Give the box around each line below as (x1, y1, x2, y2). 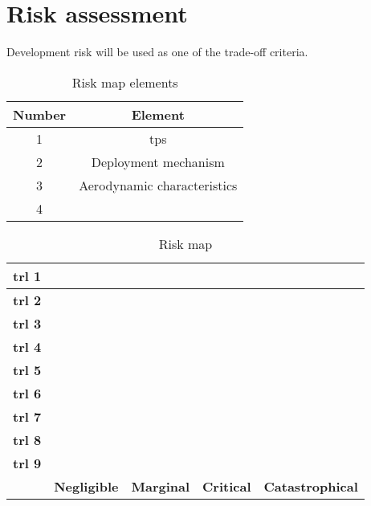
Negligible (54, 476, 119, 496)
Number (13, 104, 67, 124)
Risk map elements (71, 72, 178, 92)
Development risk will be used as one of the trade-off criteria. (6, 43, 308, 60)
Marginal (131, 476, 190, 496)
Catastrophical (263, 476, 358, 496)
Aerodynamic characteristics (79, 175, 238, 194)
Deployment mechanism (91, 152, 225, 171)
